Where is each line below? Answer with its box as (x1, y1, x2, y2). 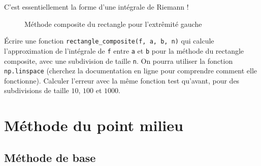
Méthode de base (4, 149, 96, 165)
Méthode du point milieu (4, 115, 183, 136)
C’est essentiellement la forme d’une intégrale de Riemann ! (4, 2, 189, 12)
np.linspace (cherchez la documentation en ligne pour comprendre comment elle (4, 65, 257, 76)
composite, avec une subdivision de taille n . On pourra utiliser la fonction (4, 55, 233, 66)
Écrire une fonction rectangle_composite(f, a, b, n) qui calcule (4, 35, 214, 46)
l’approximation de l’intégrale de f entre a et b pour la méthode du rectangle (4, 45, 244, 56)
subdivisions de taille (4, 85, 69, 96)
